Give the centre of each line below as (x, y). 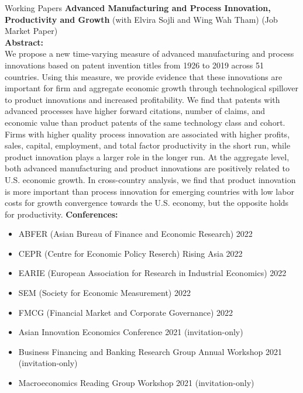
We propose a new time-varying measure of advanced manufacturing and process (149, 54)
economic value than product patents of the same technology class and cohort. (145, 122)
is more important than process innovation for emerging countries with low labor (149, 191)
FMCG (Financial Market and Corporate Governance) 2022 (126, 312)
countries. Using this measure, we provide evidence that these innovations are (144, 76)
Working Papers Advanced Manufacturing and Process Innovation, (138, 8)
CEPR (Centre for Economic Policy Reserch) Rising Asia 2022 (130, 253)
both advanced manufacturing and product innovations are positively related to (147, 168)
